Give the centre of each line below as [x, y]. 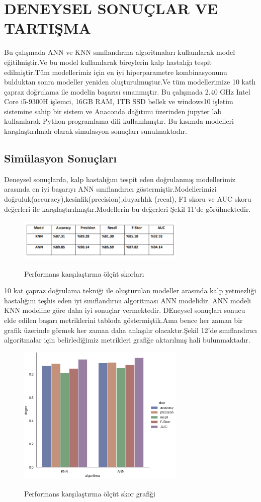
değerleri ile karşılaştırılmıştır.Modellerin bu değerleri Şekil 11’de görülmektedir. [127, 208]
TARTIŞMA [48, 28]
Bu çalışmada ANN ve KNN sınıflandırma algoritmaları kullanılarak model [120, 52]
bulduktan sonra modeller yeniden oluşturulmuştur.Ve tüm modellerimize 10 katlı [130, 82]
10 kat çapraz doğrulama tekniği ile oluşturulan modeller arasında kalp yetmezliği [130, 290]
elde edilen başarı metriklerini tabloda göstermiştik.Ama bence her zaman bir [123, 320]
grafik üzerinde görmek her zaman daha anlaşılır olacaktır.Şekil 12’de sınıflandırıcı [130, 330]
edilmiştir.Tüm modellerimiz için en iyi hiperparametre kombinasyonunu [116, 72]
